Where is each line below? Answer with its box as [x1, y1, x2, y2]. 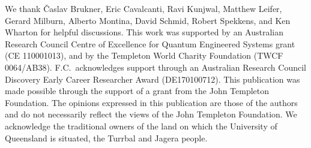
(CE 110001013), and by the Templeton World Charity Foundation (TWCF [5, 49, 283, 62]
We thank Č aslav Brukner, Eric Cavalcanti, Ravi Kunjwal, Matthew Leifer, [5, 2, 282, 14]
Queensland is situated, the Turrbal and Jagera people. [5, 131, 208, 144]
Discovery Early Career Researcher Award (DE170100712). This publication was [5, 73, 300, 85]
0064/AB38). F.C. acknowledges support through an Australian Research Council [5, 61, 306, 73]
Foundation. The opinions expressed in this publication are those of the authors [5, 96, 298, 108]
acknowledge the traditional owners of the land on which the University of [5, 119, 277, 132]
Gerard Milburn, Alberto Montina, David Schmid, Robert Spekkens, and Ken [5, 14, 291, 26]
